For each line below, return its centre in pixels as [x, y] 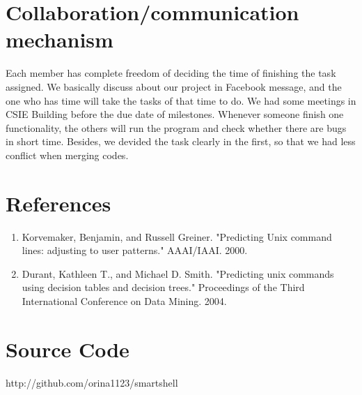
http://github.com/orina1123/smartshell [92, 382]
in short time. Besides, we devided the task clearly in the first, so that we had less [181, 141]
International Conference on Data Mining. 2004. [124, 300]
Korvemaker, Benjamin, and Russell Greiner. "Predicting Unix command [177, 236]
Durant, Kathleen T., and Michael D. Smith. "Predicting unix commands [178, 273]
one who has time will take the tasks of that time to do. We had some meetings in [181, 100]
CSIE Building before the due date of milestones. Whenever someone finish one [175, 114]
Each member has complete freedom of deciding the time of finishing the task [171, 73]
